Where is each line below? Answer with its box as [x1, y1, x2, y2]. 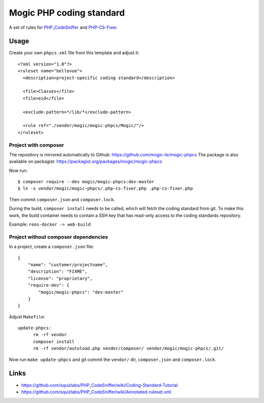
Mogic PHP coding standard [9, 7, 125, 18]
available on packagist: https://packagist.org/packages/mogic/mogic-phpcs [9, 159, 162, 165]
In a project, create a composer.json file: [9, 244, 94, 250]
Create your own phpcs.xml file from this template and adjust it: [9, 50, 139, 56]
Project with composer [9, 142, 65, 148]
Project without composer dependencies [9, 233, 109, 240]
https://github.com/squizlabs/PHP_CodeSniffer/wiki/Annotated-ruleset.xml [21, 389, 172, 395]
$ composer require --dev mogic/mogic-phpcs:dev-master [18, 179, 154, 185]
